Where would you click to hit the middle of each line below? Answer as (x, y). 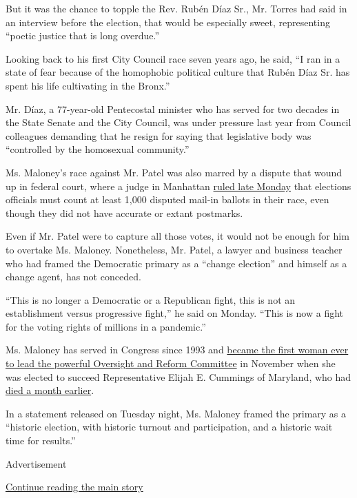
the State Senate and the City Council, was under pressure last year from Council (178, 122)
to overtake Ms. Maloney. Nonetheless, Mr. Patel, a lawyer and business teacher (174, 249)
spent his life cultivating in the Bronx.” (88, 85)
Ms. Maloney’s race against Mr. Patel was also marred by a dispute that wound (174, 172)
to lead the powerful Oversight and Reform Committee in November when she (171, 363)
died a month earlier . (50, 390)
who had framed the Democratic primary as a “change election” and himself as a (176, 263)
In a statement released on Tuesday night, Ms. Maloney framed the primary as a (176, 413)
